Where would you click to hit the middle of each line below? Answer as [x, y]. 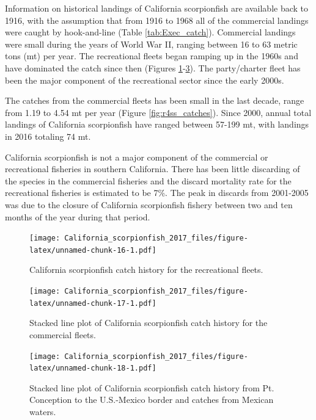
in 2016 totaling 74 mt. [48, 136]
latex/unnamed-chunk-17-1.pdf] [93, 303]
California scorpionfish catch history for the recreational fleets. [146, 270]
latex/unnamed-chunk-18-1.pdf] [93, 368]
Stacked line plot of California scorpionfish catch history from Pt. [152, 387]
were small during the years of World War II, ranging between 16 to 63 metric [151, 44]
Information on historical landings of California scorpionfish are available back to [157, 8]
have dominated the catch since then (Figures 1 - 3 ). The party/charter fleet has [153, 67]
